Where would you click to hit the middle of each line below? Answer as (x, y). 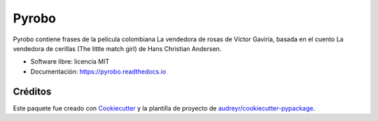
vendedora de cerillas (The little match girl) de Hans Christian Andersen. (117, 48)
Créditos (32, 91)
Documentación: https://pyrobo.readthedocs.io (98, 71)
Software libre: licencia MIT (70, 62)
